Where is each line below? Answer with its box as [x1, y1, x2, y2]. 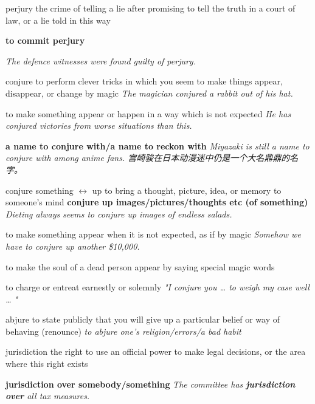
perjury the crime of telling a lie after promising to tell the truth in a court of [5, 2, 296, 14]
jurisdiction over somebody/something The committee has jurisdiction [5, 377, 296, 390]
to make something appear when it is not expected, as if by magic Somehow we [5, 228, 301, 241]
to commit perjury [5, 34, 85, 47]
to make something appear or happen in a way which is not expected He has [5, 107, 291, 120]
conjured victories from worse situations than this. [5, 119, 192, 132]
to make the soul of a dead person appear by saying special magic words [5, 260, 275, 273]
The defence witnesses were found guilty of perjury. [5, 54, 196, 67]
